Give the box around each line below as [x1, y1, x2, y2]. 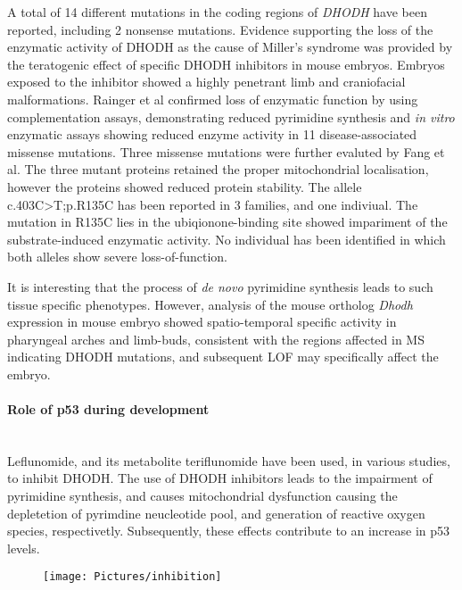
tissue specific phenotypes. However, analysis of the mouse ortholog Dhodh [7, 295, 413, 313]
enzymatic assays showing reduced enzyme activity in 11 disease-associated [7, 125, 417, 144]
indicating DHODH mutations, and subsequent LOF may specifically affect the [7, 347, 439, 366]
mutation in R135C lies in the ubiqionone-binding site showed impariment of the [7, 212, 448, 231]
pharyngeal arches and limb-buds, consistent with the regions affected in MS [7, 329, 425, 348]
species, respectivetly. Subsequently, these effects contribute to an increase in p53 [7, 521, 450, 540]
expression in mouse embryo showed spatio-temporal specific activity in [7, 312, 397, 331]
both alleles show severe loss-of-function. [7, 247, 227, 266]
